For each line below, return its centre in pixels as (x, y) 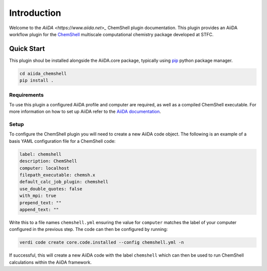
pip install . (37, 81)
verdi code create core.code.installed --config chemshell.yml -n (102, 243)
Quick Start (27, 49)
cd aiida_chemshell (43, 73)
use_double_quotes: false (51, 189)
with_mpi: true (38, 196)
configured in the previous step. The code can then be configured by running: (89, 229)
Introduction (35, 13)
